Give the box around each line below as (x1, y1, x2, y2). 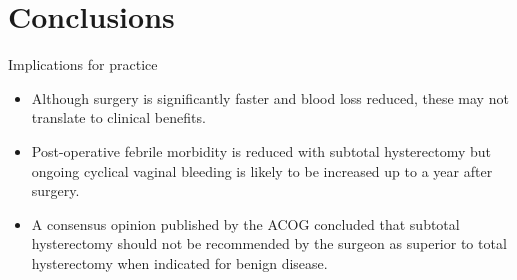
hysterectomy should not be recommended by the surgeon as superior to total (31, 233, 507, 254)
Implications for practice (8, 54, 158, 75)
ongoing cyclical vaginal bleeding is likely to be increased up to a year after (31, 160, 493, 181)
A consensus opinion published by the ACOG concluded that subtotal (31, 213, 460, 234)
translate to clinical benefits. (31, 107, 206, 128)
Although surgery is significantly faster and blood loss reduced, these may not (31, 87, 509, 108)
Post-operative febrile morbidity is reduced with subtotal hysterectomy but (31, 140, 492, 161)
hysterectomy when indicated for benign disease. (31, 252, 328, 273)
